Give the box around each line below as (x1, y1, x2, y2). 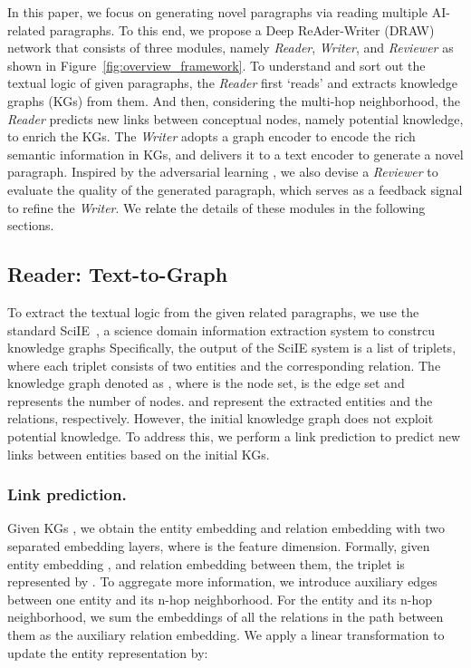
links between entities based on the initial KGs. (7, 444, 270, 463)
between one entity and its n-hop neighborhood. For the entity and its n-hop (7, 589, 433, 608)
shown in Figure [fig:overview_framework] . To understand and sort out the (7, 55, 426, 74)
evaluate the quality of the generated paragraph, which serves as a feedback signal (7, 179, 463, 198)
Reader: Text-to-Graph (7, 260, 228, 288)
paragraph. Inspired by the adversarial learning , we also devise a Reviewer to (7, 162, 438, 181)
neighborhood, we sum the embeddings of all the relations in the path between (7, 607, 444, 626)
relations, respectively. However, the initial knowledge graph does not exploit (7, 409, 434, 428)
